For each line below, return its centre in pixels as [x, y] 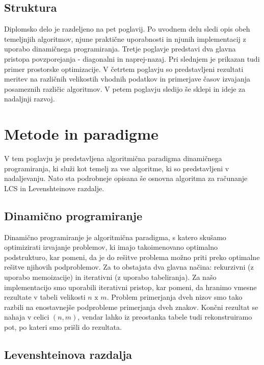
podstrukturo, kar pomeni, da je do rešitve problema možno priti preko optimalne [132, 257]
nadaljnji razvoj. [30, 99]
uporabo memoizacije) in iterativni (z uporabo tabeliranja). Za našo [110, 277]
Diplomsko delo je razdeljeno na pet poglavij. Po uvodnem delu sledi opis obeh [127, 29]
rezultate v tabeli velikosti [45, 297]
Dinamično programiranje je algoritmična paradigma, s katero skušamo [115, 237]
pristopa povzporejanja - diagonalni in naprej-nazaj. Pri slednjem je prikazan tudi [132, 58]
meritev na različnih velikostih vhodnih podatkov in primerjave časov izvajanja [127, 79]
